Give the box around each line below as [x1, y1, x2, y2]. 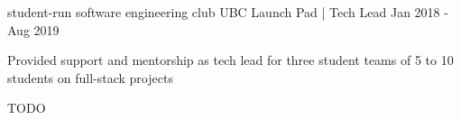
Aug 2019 [7, 20, 60, 39]
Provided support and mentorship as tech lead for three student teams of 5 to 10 [7, 51, 454, 69]
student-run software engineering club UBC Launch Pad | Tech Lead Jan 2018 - [7, 3, 448, 21]
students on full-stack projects [7, 68, 173, 87]
